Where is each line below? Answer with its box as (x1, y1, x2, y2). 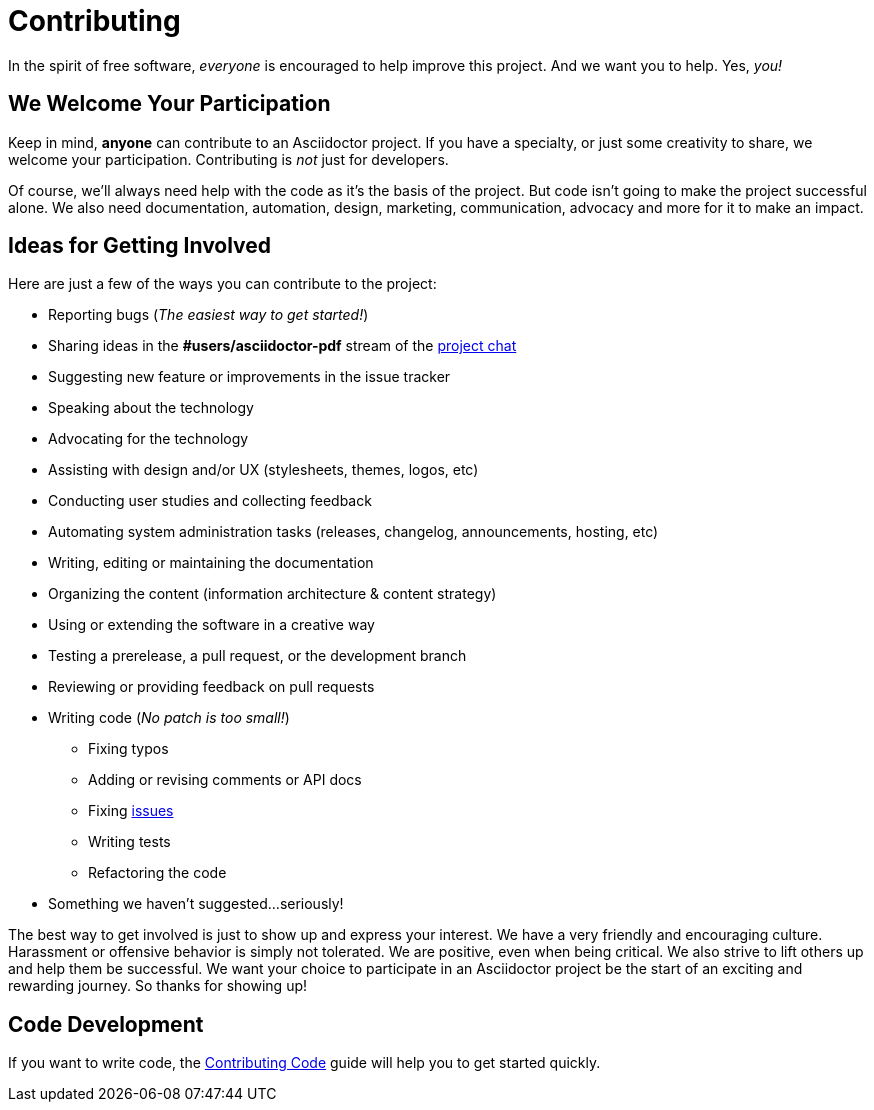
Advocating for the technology (48, 430, 249, 448)
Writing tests (88, 833, 171, 851)
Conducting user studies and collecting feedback (48, 492, 372, 510)
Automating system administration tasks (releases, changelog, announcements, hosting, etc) (48, 523, 659, 541)
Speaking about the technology (48, 399, 254, 417)
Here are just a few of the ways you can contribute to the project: (8, 275, 437, 293)
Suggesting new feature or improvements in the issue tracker (48, 368, 451, 386)
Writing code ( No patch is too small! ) (48, 709, 290, 727)
